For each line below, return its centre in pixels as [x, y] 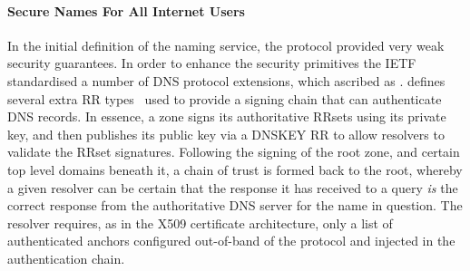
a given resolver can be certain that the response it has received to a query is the [233, 187]
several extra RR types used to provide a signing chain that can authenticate [225, 98]
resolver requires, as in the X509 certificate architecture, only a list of [200, 223]
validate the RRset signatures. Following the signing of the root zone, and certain [234, 152]
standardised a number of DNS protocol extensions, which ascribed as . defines [226, 80]
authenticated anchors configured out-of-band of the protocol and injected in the [231, 241]
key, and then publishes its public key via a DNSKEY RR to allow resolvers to [226, 134]
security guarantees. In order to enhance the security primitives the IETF [212, 63]
